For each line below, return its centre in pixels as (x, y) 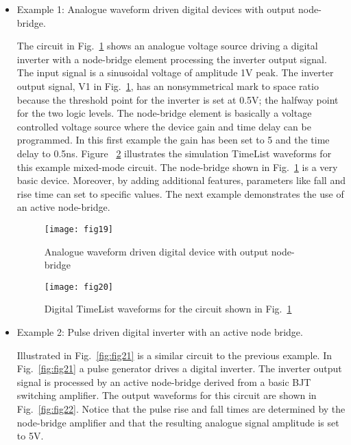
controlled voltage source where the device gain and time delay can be (164, 126)
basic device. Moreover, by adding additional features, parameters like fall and (181, 180)
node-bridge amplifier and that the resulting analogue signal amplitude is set (178, 422)
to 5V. (30, 436)
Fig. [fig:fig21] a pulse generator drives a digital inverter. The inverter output (179, 368)
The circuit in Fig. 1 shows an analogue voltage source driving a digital (167, 46)
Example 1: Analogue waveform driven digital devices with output (156, 9)
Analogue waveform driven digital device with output (156, 251)
